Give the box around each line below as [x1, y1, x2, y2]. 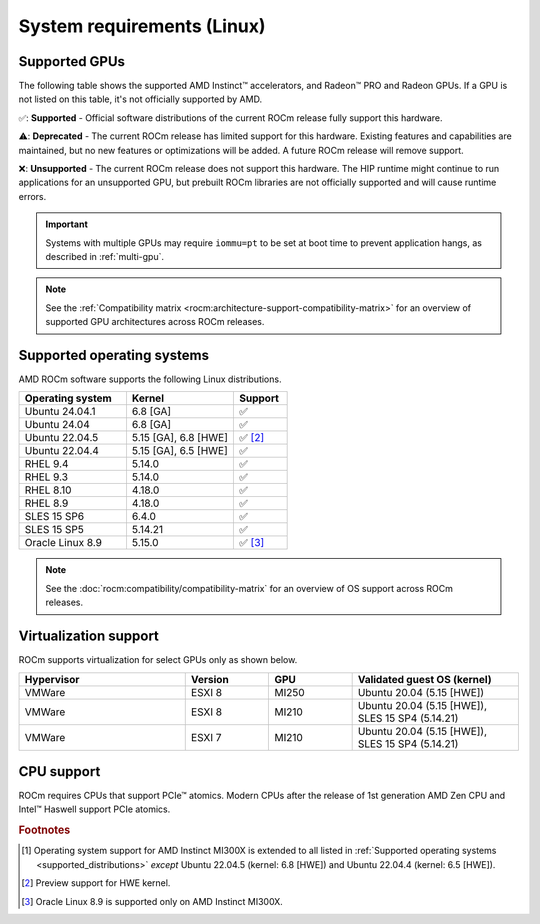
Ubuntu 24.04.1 [24, 405, 96, 419]
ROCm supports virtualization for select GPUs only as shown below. [18, 654, 298, 666]
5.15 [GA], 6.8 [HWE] [131, 431, 229, 445]
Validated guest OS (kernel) [357, 672, 492, 686]
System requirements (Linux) [18, 15, 266, 37]
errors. [18, 190, 47, 202]
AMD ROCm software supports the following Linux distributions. [18, 373, 282, 385]
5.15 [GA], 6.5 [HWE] [131, 444, 229, 458]
